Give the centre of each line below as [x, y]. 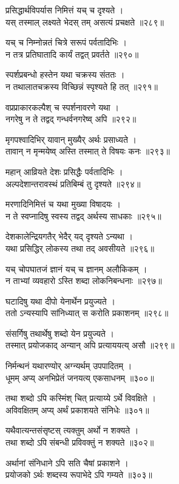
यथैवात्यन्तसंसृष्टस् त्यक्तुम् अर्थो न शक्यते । [72, 430]
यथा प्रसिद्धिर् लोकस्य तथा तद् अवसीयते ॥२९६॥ [80, 248]
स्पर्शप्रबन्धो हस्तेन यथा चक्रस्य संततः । [65, 74]
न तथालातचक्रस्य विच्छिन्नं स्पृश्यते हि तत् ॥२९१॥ [82, 86]
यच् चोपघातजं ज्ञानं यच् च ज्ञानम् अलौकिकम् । [76, 268]
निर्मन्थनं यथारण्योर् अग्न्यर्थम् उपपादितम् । [69, 366]
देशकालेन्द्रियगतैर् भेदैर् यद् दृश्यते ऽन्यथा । [69, 236]
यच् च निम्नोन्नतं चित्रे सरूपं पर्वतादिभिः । [66, 42]
